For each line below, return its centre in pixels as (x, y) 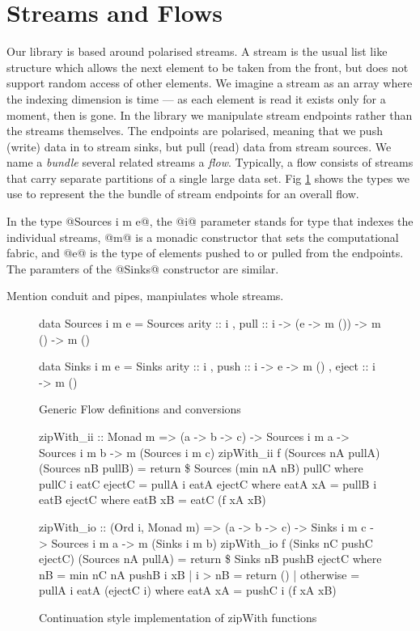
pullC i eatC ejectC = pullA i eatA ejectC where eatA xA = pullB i (208, 483)
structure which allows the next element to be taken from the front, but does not (208, 67)
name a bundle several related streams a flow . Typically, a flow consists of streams (210, 162)
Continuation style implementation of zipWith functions (178, 617)
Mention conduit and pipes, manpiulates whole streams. (145, 296)
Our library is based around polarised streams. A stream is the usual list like (197, 51)
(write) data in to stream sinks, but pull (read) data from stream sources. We (199, 146)
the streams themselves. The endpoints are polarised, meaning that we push (195, 131)
